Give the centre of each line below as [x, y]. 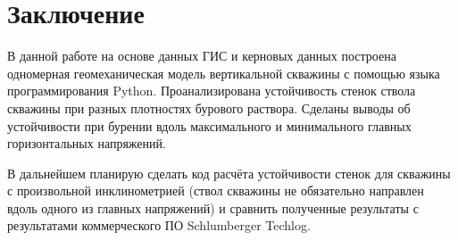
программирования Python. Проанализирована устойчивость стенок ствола [212, 91]
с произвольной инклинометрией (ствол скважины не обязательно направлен [216, 190]
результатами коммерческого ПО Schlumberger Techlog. [159, 225]
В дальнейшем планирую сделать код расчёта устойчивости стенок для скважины [229, 173]
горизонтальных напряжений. [87, 143]
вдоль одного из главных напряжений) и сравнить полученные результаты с [213, 207]
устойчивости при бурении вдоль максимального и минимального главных [209, 125]
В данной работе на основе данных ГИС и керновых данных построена [202, 56]
